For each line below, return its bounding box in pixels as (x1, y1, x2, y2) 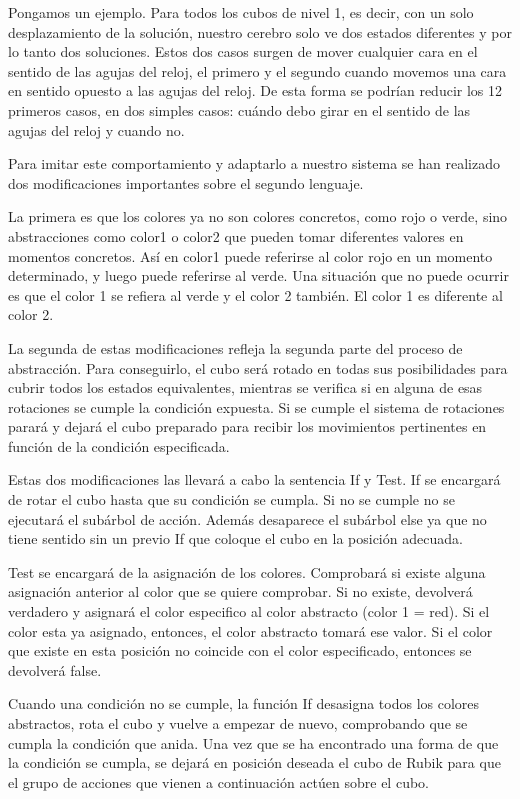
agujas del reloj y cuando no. (8, 119, 185, 140)
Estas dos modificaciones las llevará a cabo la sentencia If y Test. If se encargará (8, 469, 501, 490)
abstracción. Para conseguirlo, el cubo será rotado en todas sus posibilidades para (8, 357, 508, 378)
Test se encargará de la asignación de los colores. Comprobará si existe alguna (8, 561, 486, 582)
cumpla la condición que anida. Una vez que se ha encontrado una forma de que (8, 732, 499, 753)
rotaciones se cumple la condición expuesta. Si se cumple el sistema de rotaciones (8, 396, 505, 417)
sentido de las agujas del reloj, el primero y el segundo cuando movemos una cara (8, 60, 507, 81)
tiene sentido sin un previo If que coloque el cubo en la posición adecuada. (8, 528, 463, 549)
